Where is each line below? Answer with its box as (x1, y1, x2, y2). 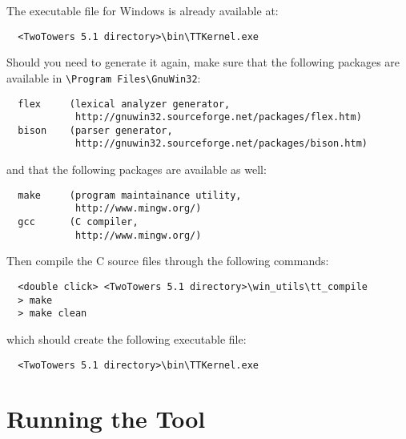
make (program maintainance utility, (18, 189, 242, 201)
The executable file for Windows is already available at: (6, 2, 279, 18)
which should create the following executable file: (6, 330, 247, 347)
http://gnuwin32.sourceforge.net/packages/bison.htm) (74, 138, 368, 150)
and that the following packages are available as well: (6, 161, 267, 178)
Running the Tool (6, 402, 206, 435)
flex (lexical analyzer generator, (18, 98, 231, 110)
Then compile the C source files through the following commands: (6, 252, 329, 269)
